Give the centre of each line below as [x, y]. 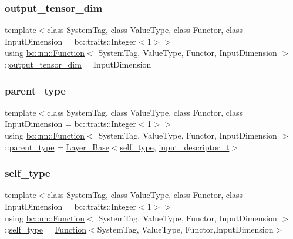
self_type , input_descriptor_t [175, 147]
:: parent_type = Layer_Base [57, 147]
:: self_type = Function [46, 229]
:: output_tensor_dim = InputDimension [78, 64]
